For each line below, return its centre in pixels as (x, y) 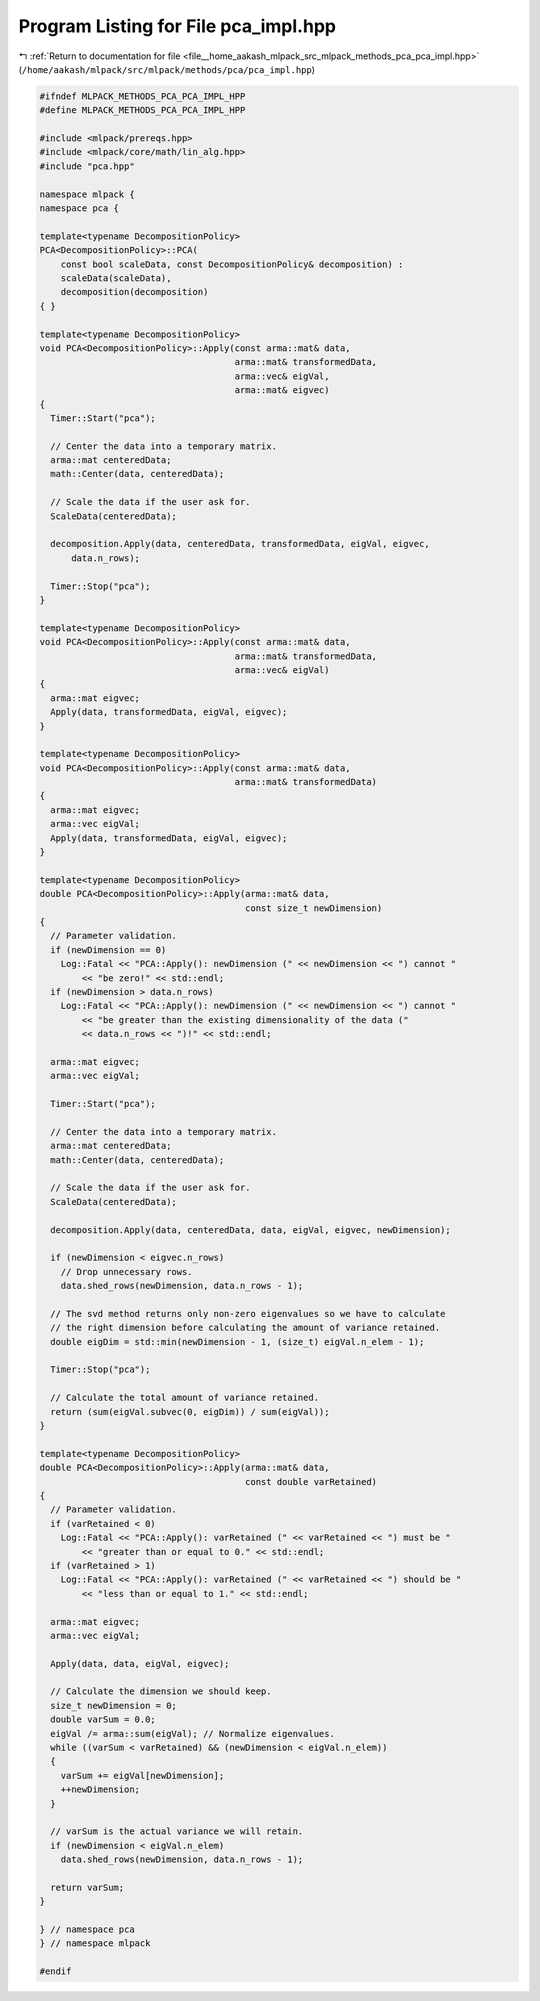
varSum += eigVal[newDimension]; (142, 1775)
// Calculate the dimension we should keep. (161, 1691)
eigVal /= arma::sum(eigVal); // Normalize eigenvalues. (192, 1733)
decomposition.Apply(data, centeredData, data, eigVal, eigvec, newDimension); (251, 1229)
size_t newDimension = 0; (113, 1705)
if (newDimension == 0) (108, 949)
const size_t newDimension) (314, 908)
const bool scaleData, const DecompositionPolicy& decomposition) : (232, 264)
